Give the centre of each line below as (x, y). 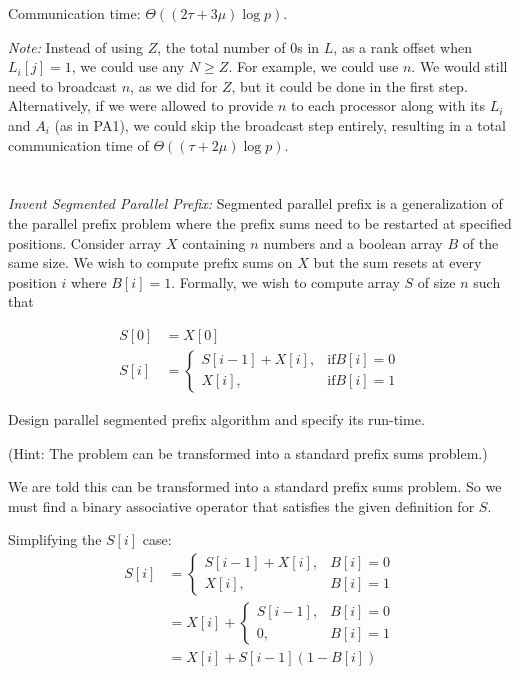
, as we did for (174, 85)
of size (436, 281)
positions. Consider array (85, 242)
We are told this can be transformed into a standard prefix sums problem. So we (255, 486)
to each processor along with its (388, 105)
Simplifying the (55, 539)
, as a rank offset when (402, 46)
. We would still (459, 66)
